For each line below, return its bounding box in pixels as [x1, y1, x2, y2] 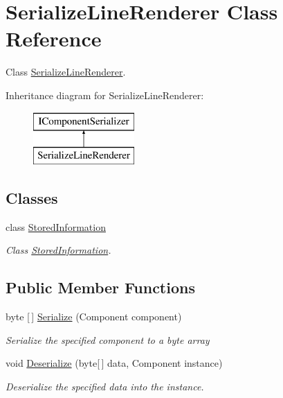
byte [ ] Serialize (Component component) [6, 309, 182, 324]
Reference [6, 24, 102, 53]
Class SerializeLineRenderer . [6, 64, 126, 79]
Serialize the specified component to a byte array [6, 332, 210, 347]
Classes [6, 187, 58, 209]
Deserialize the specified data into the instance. [6, 379, 204, 394]
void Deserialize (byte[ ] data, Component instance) [6, 356, 223, 370]
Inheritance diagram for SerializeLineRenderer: [6, 87, 204, 102]
